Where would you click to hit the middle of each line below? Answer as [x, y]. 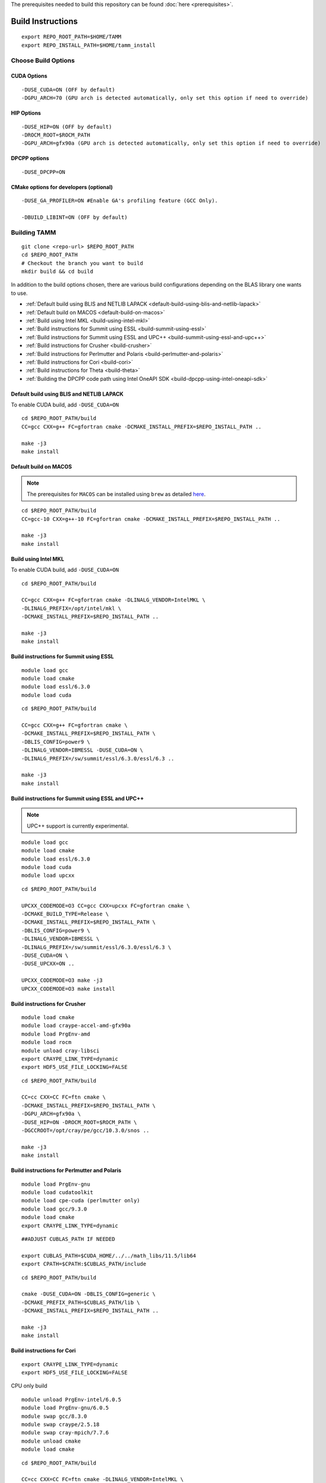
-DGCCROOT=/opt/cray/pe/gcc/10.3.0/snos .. [85, 1131]
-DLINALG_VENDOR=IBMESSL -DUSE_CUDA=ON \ [82, 750]
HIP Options [26, 113]
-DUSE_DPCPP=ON [43, 172]
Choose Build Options [43, 61]
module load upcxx [48, 876]
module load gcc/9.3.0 [54, 1209]
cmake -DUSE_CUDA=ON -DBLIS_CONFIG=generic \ [89, 1294]
